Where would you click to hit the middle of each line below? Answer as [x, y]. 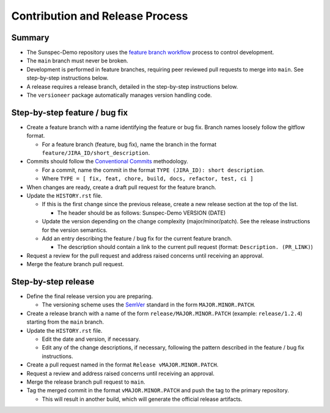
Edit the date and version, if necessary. [91, 339]
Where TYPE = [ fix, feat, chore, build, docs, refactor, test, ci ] [148, 179]
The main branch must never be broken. [77, 61]
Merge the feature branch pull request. [75, 264]
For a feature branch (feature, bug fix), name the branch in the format [129, 144]
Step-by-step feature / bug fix [70, 112]
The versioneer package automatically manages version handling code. [119, 95]
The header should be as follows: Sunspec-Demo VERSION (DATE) [141, 213]
